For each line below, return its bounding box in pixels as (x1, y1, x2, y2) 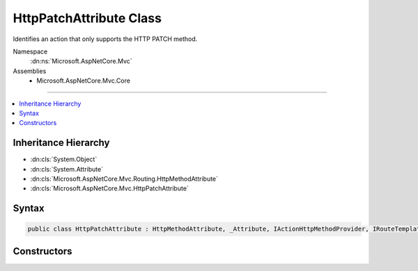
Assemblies (13, 67, 47, 75)
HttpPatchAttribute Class (13, 10, 162, 26)
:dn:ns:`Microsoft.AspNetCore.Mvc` (30, 57, 132, 65)
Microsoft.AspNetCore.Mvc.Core (36, 76, 130, 85)
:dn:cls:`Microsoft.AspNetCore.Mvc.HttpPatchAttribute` (30, 184, 189, 192)
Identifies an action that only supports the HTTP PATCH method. (13, 35, 198, 43)
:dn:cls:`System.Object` (30, 155, 98, 163)
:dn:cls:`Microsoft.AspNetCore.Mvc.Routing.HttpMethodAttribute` (30, 174, 219, 183)
